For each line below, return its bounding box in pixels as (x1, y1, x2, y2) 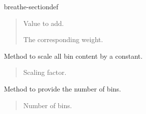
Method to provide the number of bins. (4, 83, 121, 93)
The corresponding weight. (23, 34, 103, 45)
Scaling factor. (23, 67, 67, 77)
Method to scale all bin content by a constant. (4, 50, 143, 61)
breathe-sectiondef (4, 1, 58, 11)
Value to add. (23, 18, 64, 28)
